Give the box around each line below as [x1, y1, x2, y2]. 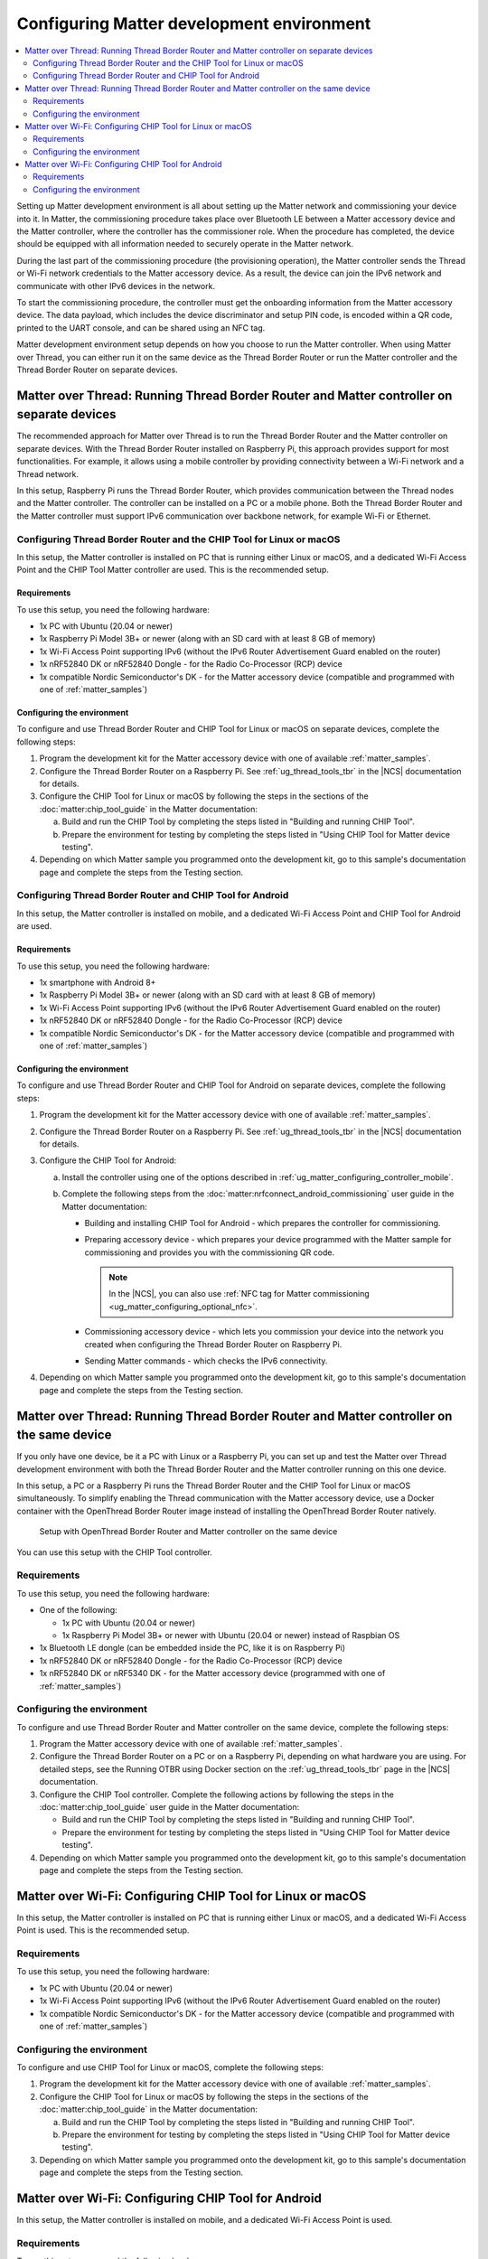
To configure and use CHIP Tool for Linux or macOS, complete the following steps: [16, 2062, 324, 2073]
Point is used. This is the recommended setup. [16, 1925, 190, 1936]
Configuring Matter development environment [16, 14, 371, 33]
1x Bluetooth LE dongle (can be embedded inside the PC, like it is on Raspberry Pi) [39, 1643, 346, 1654]
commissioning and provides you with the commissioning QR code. [84, 1247, 334, 1258]
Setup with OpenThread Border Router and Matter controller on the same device [39, 1526, 338, 1537]
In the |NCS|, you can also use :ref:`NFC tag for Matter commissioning [108, 1289, 370, 1299]
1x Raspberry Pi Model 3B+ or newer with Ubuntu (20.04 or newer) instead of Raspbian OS [61, 1629, 400, 1640]
